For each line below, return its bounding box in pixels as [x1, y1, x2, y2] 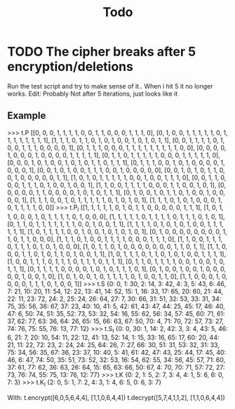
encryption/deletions [7, 59, 133, 74]
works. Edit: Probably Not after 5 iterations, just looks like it [7, 89, 178, 98]
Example [7, 110, 46, 122]
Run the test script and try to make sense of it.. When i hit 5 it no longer [7, 82, 213, 90]
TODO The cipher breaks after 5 [7, 44, 196, 60]
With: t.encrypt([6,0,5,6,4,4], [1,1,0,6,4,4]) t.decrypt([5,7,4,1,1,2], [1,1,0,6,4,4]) [7, 394, 226, 402]
